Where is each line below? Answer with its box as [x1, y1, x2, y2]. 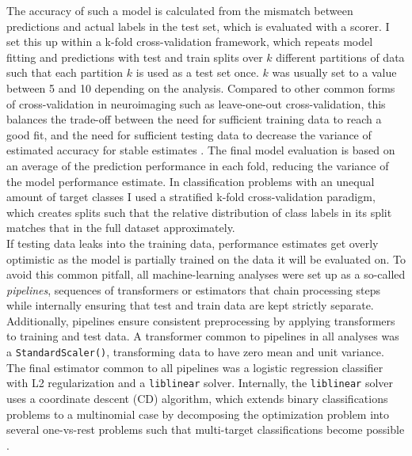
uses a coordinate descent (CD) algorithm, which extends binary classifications [6, 389, 388, 406]
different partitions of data [276, 48, 405, 65]
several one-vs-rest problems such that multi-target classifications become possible [6, 421, 405, 438]
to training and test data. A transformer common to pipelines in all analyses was [6, 328, 399, 344]
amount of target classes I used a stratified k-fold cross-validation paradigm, [6, 188, 376, 205]
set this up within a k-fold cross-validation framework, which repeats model [6, 33, 373, 50]
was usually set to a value [272, 64, 397, 81]
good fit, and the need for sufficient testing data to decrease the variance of [6, 126, 372, 142]
